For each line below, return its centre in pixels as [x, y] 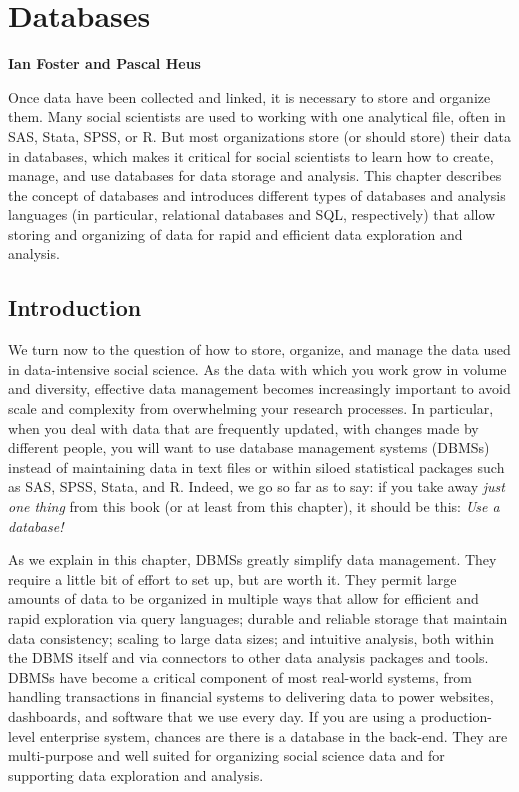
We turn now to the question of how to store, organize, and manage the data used [259, 349]
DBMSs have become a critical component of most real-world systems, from [240, 676]
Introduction [75, 307]
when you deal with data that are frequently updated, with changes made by [243, 427]
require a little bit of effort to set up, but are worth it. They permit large [232, 578]
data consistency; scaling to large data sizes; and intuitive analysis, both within [251, 637]
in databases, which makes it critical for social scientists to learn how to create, [251, 155]
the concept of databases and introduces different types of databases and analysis [257, 194]
